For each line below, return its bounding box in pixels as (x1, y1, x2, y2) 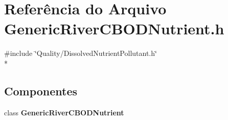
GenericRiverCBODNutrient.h (4, 18, 224, 39)
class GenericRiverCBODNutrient (4, 107, 124, 117)
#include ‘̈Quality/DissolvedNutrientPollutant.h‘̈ (4, 48, 157, 58)
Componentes (4, 83, 78, 98)
